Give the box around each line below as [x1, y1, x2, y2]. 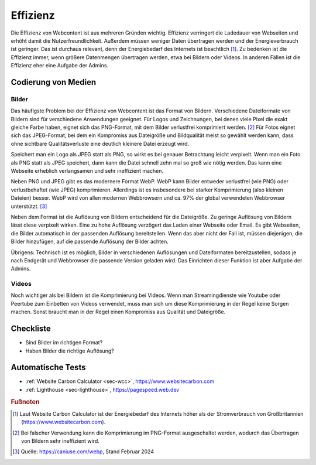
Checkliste [11, 324, 51, 334]
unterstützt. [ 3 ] [11, 203, 47, 210]
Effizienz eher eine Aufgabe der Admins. [11, 62, 108, 69]
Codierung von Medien [11, 77, 97, 87]
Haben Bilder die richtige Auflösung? [25, 347, 114, 354]
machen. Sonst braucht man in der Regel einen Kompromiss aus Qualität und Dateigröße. [11, 308, 226, 316]
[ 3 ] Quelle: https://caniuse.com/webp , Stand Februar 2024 [12, 448, 154, 455]
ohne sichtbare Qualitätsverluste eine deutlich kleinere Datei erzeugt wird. [11, 140, 190, 147]
